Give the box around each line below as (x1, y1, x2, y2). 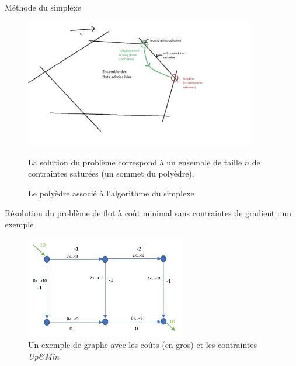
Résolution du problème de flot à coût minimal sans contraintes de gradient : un (5, 206, 292, 219)
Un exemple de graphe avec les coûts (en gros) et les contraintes (28, 339, 257, 351)
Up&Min (28, 350, 60, 362)
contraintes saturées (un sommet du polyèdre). (28, 167, 194, 179)
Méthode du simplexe (5, 1, 82, 13)
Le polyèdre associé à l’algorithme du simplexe (28, 187, 194, 199)
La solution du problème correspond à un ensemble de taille (28, 156, 242, 168)
